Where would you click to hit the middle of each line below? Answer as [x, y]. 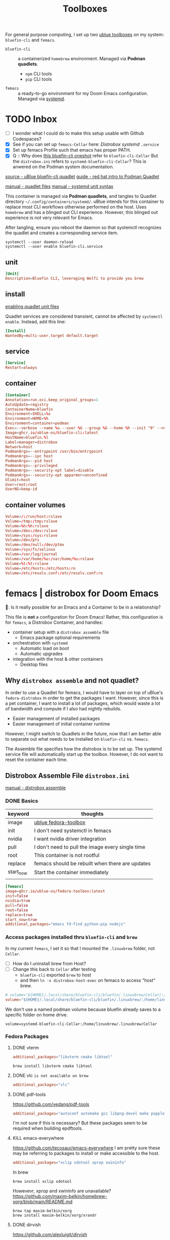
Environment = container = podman [37, 423]
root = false [17, 910]
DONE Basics [22, 801]
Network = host [19, 447]
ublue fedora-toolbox [60, 823]
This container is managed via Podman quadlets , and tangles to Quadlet [81, 196]
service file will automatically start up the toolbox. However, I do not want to [84, 754]
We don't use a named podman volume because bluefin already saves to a [83, 1009]
